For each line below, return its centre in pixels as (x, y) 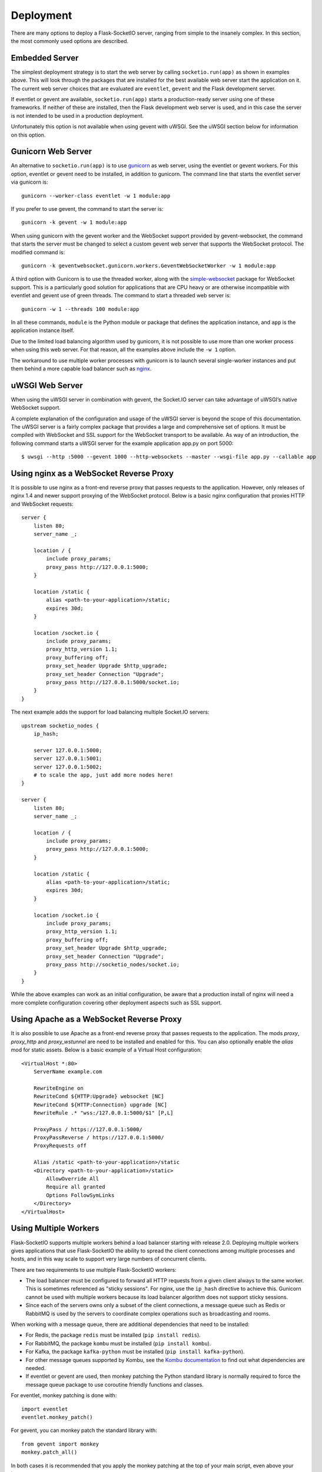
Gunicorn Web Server (52, 152)
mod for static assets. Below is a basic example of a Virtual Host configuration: (107, 1050)
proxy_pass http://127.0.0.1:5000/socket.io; (113, 682)
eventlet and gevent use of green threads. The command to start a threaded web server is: (121, 296)
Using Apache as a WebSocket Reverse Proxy (96, 1020)
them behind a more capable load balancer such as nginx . (81, 369)
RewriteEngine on (58, 1088)
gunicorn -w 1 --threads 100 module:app (80, 309)
